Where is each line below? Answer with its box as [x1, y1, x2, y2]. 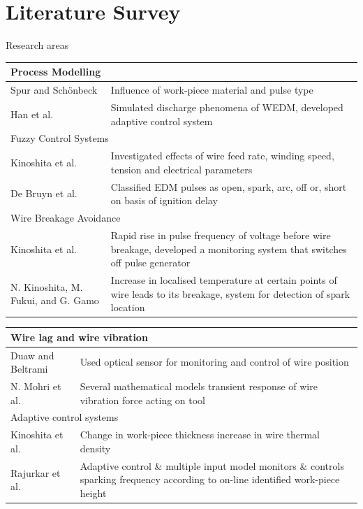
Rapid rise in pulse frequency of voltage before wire [110, 227, 331, 242]
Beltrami [10, 361, 48, 376]
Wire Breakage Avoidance [10, 210, 121, 225]
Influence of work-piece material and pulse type [110, 83, 313, 97]
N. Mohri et [10, 379, 61, 393]
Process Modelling [10, 64, 101, 79]
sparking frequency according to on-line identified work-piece [80, 472, 340, 487]
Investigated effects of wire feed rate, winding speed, [110, 148, 334, 163]
